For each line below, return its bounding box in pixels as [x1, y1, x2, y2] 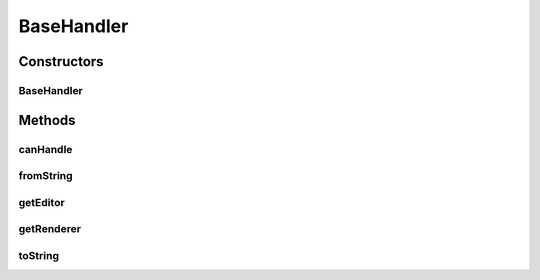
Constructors [18, 53, 104, 70]
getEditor [18, 195, 65, 209]
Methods [18, 111, 76, 129]
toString [18, 248, 60, 262]
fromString [18, 169, 74, 183]
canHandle [18, 142, 73, 156]
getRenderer [18, 222, 82, 236]
